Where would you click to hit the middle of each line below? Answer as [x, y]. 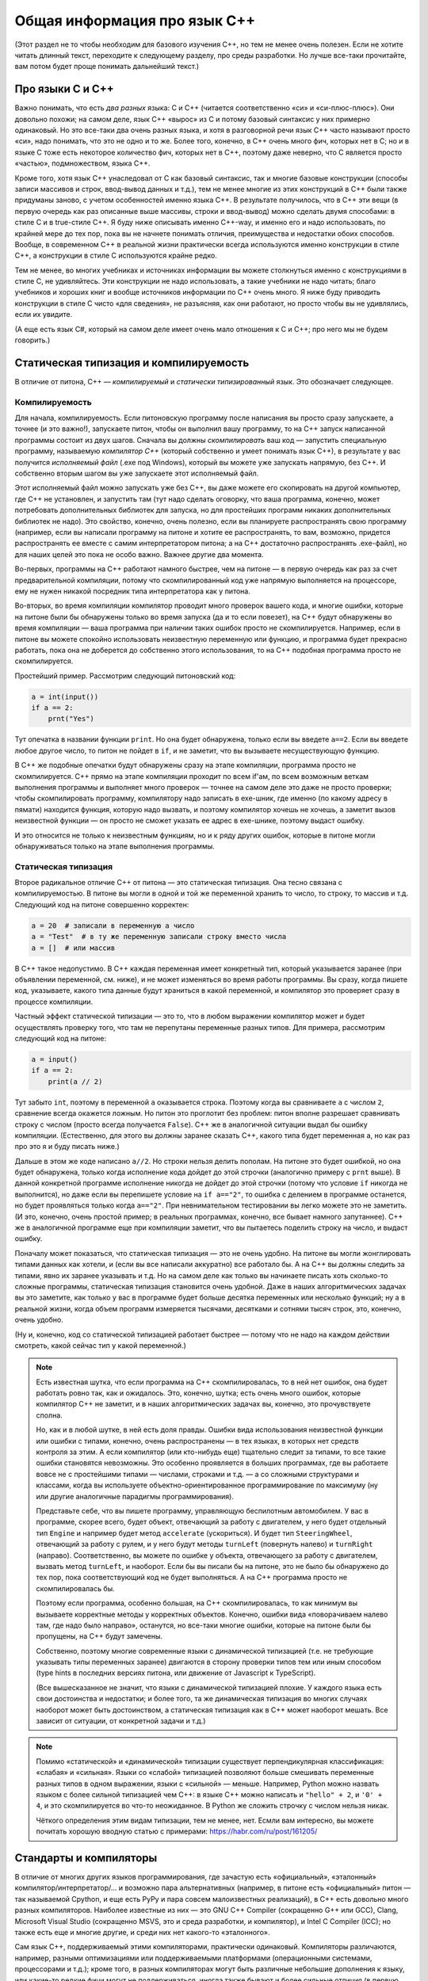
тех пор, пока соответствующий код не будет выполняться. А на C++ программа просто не [192, 1578]
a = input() [55, 1059]
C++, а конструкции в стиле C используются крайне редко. [116, 256]
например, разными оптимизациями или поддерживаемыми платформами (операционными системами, [193, 1958]
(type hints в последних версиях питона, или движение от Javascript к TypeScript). [176, 1673]
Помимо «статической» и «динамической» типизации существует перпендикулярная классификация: [210, 1761]
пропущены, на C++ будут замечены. [99, 1636]
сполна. [49, 1415]
